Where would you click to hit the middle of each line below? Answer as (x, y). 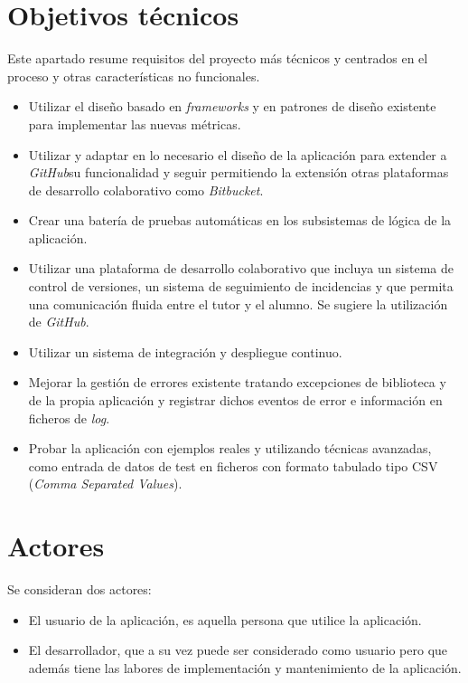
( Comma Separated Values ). (105, 484)
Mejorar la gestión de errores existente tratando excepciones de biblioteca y (237, 382)
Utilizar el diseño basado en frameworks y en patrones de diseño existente (232, 106)
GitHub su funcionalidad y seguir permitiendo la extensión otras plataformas (239, 172)
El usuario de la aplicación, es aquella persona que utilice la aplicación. (225, 619)
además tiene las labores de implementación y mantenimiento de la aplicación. (245, 667)
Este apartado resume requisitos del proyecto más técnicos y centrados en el (218, 58)
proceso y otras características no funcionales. (134, 76)
